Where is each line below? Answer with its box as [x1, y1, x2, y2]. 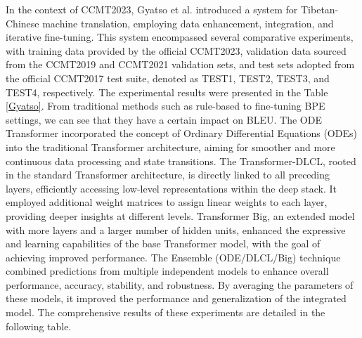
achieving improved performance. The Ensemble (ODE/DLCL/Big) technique [6, 249, 341, 264]
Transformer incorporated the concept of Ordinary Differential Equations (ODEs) [6, 126, 357, 141]
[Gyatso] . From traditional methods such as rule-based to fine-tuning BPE [6, 98, 325, 113]
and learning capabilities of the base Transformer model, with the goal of [6, 236, 321, 251]
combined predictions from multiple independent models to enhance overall [6, 264, 329, 278]
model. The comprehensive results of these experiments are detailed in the [6, 305, 325, 320]
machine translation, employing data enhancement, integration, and [42, 15, 334, 30]
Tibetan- [300, 2, 339, 16]
